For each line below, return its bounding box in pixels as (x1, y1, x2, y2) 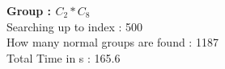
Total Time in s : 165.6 (6, 49, 121, 66)
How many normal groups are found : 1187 (6, 34, 219, 51)
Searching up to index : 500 (6, 18, 143, 34)
